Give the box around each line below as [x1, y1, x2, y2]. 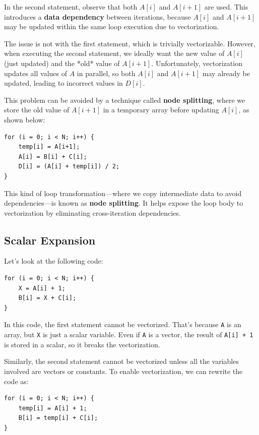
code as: [4, 376, 29, 386]
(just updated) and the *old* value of [4, 57, 120, 68]
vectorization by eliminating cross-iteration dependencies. [4, 207, 181, 218]
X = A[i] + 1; [18, 284, 66, 292]
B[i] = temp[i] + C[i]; [18, 414, 98, 422]
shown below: [4, 114, 45, 125]
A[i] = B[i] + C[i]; [18, 153, 87, 160]
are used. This [204, 2, 248, 12]
